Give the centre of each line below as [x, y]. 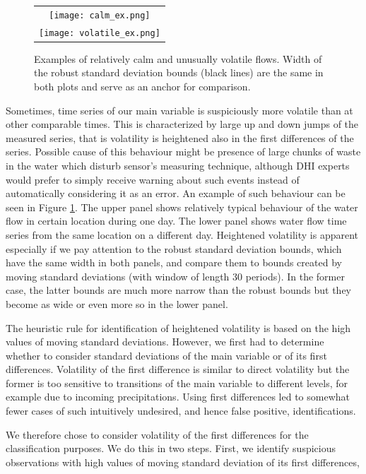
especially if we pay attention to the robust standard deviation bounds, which [174, 248]
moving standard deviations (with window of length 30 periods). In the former [175, 276]
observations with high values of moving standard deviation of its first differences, [183, 462]
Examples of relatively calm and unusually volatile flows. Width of [178, 58]
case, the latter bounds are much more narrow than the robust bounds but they [179, 290]
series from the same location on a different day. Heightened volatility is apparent [182, 234]
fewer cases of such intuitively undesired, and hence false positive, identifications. [181, 411]
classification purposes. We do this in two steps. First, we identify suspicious [171, 448]
